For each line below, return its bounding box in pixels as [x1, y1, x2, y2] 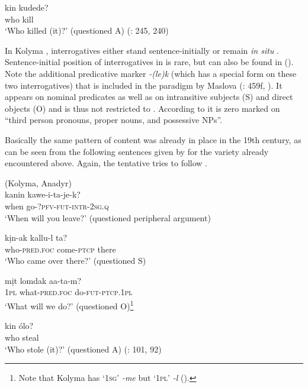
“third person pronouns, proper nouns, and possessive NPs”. [5, 114, 222, 126]
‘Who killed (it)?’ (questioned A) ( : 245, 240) [5, 24, 169, 37]
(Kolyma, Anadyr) [5, 176, 72, 189]
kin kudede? [5, 1, 49, 13]
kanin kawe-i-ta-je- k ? [5, 188, 81, 201]
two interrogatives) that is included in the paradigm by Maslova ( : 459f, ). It [5, 79, 283, 91]
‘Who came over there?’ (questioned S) [5, 254, 146, 267]
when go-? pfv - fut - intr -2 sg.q [5, 199, 109, 212]
